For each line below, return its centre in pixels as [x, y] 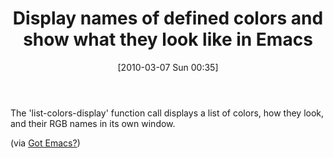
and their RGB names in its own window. [93, 123]
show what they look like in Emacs [168, 39]
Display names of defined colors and [168, 18]
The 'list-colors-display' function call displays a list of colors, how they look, [167, 113]
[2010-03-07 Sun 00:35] [168, 67]
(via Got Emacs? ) [45, 143]
